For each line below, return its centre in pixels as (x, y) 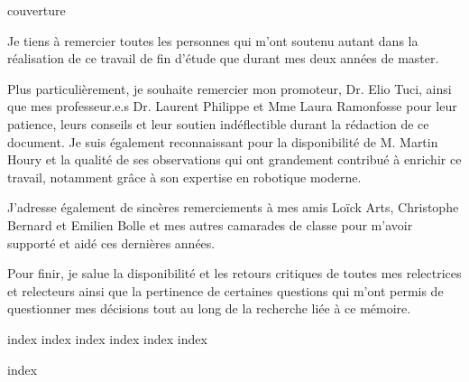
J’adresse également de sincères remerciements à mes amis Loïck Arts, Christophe (233, 207)
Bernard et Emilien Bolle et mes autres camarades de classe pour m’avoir (210, 224)
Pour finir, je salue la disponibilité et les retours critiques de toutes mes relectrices (234, 273)
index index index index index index (107, 338)
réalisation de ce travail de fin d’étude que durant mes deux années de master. (223, 58)
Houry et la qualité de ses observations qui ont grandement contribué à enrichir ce (234, 159)
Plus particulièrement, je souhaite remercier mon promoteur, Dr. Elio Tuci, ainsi (230, 88)
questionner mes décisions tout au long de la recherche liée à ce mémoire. (209, 308)
